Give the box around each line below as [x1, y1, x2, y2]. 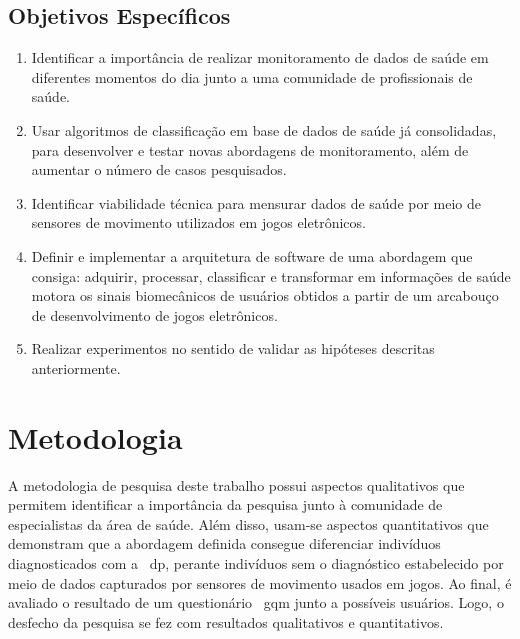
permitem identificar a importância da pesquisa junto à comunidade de [8, 494, 443, 515]
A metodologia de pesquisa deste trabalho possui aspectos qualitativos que [8, 474, 465, 495]
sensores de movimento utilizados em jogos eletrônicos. [31, 212, 366, 233]
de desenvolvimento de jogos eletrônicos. [31, 304, 278, 325]
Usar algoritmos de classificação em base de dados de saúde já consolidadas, [31, 119, 497, 140]
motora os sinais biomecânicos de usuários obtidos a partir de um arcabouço [31, 285, 499, 306]
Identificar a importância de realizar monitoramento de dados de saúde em [31, 47, 489, 68]
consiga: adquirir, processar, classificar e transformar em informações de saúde [31, 265, 511, 286]
